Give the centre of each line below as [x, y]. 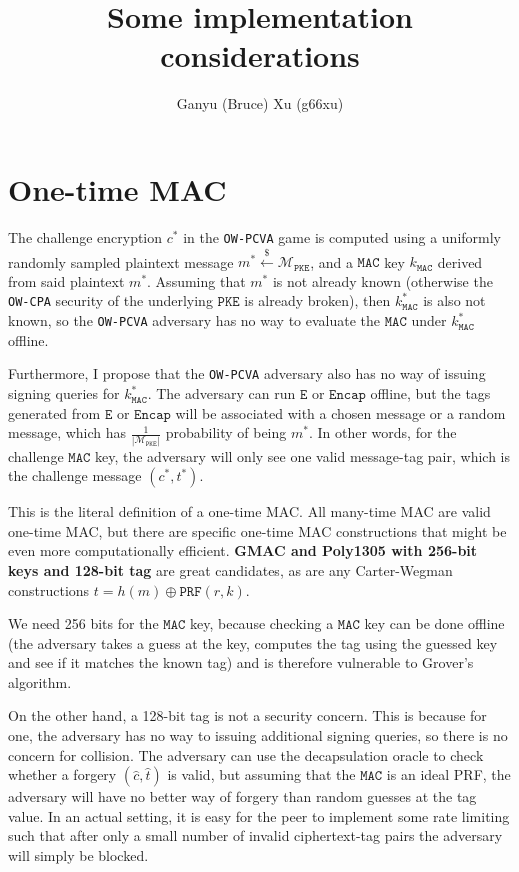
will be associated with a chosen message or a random [340, 412]
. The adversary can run [221, 393]
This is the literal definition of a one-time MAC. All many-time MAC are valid [249, 511]
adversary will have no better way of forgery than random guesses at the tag [242, 796]
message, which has [67, 432]
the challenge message [75, 475]
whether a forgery [62, 774]
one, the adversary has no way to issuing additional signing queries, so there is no [258, 735]
